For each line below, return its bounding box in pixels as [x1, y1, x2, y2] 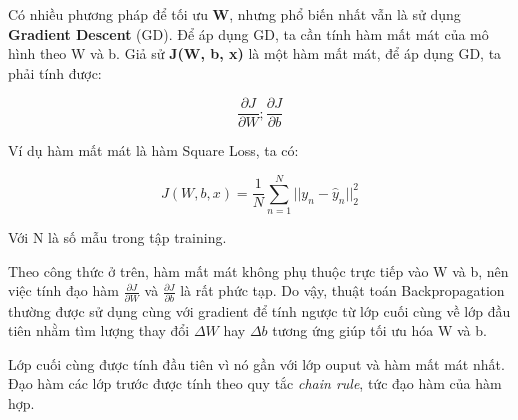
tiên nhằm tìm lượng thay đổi [8, 320, 190, 341]
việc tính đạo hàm [8, 280, 119, 301]
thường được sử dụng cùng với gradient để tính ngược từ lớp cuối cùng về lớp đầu [8, 300, 511, 321]
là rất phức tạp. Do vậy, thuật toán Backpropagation [180, 280, 505, 301]
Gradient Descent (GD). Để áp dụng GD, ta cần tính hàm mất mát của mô [8, 23, 489, 44]
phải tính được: [8, 62, 102, 83]
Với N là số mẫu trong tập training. [8, 227, 227, 248]
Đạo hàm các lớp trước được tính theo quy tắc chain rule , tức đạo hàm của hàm [8, 373, 502, 394]
